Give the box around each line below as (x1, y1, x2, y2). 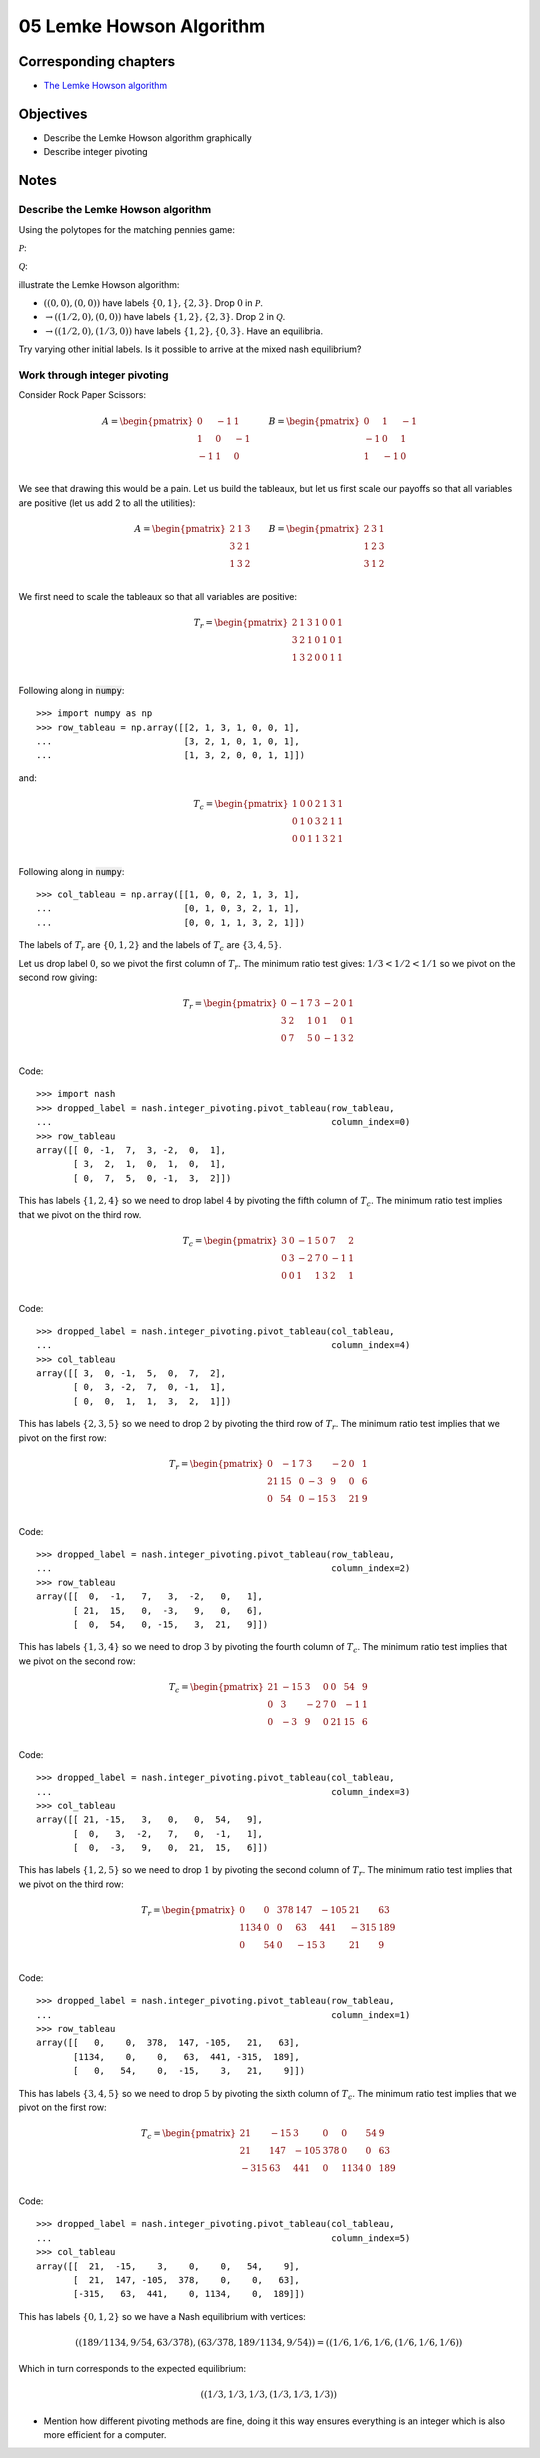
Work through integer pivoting (18, 368, 169, 382)
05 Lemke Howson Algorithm (18, 15, 266, 37)
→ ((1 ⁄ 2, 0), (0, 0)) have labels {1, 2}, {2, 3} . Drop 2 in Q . (45, 311, 286, 323)
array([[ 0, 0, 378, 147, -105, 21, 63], (36, 2037, 300, 2049)
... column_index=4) (36, 1340, 411, 1351)
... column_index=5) (36, 2232, 411, 2244)
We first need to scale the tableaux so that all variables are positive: (18, 590, 297, 602)
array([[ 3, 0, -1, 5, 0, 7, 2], (36, 1368, 227, 1379)
